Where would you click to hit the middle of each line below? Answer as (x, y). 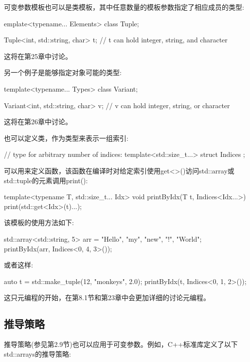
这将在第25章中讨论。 (38, 56)
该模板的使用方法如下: (39, 222)
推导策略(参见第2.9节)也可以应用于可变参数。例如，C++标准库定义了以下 (121, 344)
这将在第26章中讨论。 (38, 122)
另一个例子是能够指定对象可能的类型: (63, 72)
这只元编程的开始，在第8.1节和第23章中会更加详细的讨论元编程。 (107, 297)
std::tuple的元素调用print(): (46, 180)
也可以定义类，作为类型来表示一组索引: (66, 138)
